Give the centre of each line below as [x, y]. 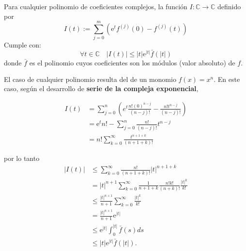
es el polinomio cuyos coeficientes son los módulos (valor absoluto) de [132, 63]
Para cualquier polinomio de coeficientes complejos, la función [96, 6]
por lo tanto [22, 158]
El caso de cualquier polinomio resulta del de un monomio [90, 79]
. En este [227, 79]
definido [229, 6]
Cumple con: [23, 45]
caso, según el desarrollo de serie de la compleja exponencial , [101, 88]
